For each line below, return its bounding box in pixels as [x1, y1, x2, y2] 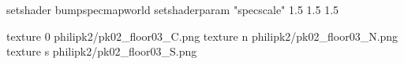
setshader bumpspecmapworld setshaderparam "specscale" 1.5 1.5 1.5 [6, 2, 339, 17]
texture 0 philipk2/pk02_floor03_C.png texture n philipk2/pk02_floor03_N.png [6, 27, 398, 44]
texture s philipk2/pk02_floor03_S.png [6, 43, 197, 60]
